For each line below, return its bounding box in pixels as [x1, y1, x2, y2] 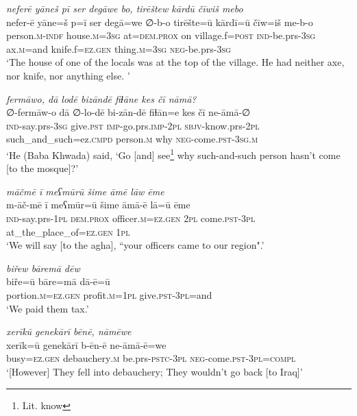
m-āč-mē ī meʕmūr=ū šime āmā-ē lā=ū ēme [6, 197, 190, 212]
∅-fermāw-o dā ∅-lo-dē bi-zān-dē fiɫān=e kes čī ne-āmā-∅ [6, 105, 251, 119]
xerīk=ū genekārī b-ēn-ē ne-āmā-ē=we [6, 337, 167, 352]
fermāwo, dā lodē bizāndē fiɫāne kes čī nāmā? [6, 91, 197, 106]
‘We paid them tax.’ [6, 301, 89, 315]
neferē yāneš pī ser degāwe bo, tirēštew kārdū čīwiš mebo [6, 1, 243, 15]
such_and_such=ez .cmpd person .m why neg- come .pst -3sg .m [6, 132, 258, 146]
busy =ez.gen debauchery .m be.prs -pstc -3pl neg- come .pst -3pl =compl [6, 351, 296, 365]
